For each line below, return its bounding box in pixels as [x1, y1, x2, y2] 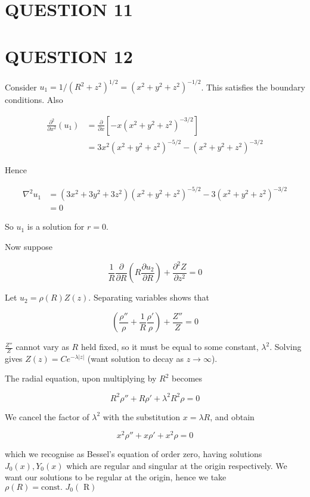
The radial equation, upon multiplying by [5, 372, 157, 385]
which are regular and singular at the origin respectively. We [66, 459, 287, 471]
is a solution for [27, 220, 85, 233]
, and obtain [210, 410, 255, 423]
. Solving [269, 340, 302, 353]
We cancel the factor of [5, 410, 89, 423]
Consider [5, 80, 37, 92]
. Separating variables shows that [88, 291, 209, 304]
